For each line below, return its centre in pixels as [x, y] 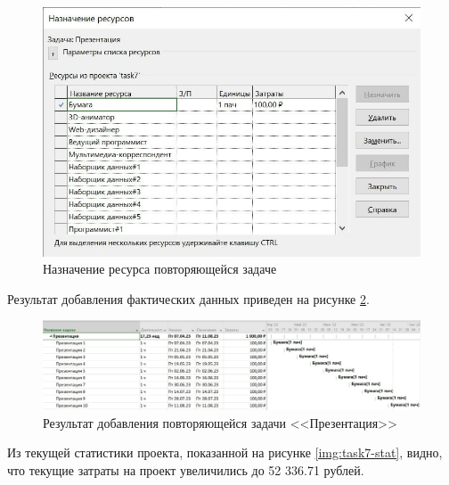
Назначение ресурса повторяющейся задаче [160, 269]
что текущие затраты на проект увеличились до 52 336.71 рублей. [186, 469]
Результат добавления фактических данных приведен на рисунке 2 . [188, 298]
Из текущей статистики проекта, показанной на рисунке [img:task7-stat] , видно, [225, 452]
